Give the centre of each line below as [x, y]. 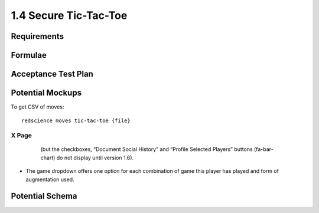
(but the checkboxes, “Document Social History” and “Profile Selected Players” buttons [147, 149]
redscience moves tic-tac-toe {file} [76, 120]
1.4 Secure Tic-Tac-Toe [69, 15]
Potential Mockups [46, 93]
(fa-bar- [264, 149]
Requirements [38, 36]
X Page [21, 136]
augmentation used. [50, 179]
